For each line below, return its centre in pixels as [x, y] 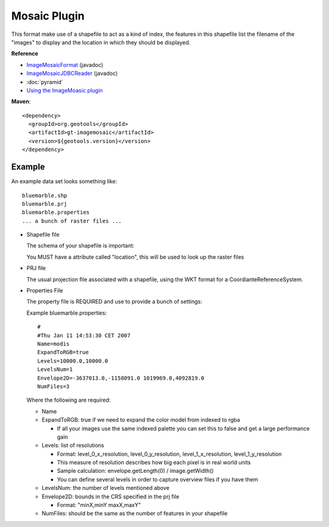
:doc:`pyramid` [45, 82]
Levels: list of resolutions [73, 445]
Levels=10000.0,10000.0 [73, 361]
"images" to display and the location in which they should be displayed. [101, 42]
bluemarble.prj [45, 204]
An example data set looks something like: [64, 181]
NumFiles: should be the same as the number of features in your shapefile [135, 514]
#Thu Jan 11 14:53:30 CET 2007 [84, 335]
